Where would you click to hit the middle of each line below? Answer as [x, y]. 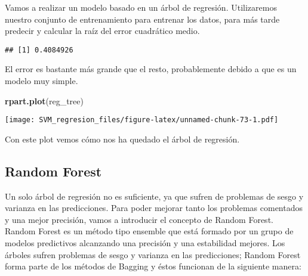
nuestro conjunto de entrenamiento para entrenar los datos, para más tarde [142, 19]
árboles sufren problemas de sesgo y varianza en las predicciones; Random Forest [153, 254]
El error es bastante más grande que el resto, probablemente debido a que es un [151, 69]
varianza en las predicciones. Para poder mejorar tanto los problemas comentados [154, 208]
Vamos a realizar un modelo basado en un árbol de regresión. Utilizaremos [141, 7]
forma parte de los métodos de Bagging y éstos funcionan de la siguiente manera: [153, 266]
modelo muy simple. [41, 81]
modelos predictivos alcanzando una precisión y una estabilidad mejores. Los [145, 243]
